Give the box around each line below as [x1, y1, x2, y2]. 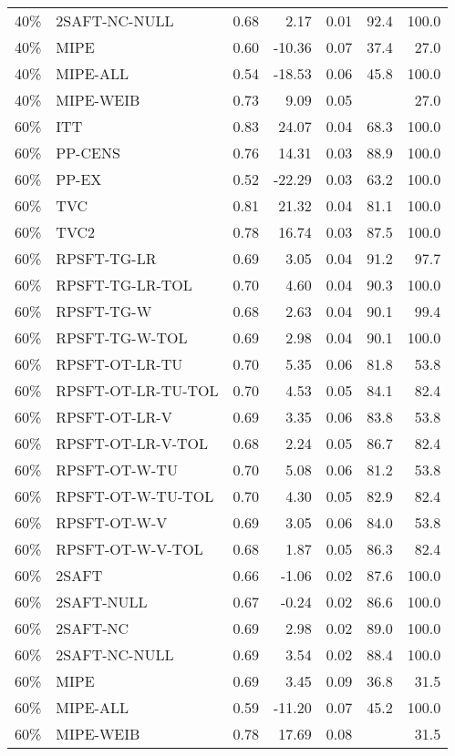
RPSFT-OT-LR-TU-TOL [56, 380, 219, 401]
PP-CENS [56, 142, 120, 163]
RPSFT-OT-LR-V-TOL [56, 433, 208, 454]
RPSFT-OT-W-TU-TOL [56, 485, 214, 506]
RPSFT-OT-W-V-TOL [56, 538, 203, 559]
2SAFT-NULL [56, 591, 148, 612]
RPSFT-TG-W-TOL [56, 327, 188, 348]
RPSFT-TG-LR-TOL [56, 274, 192, 295]
